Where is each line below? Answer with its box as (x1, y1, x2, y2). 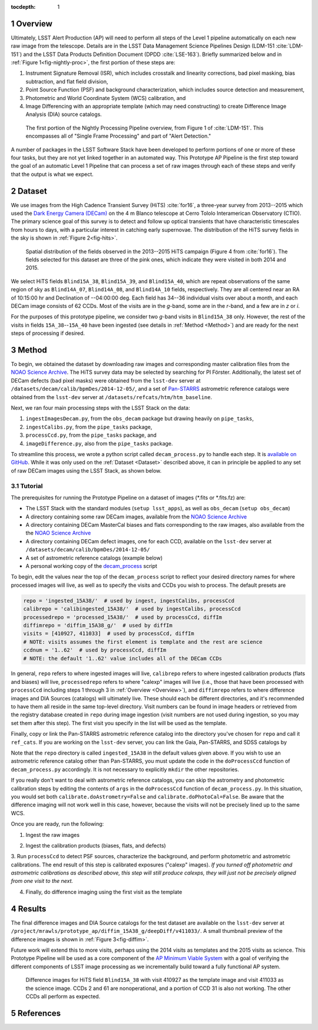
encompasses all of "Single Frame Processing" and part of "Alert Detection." (25, 132, 211, 139)
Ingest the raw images (25, 831, 79, 838)
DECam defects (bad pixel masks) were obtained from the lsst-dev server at (11, 377, 201, 384)
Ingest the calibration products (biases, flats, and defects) (25, 842, 166, 849)
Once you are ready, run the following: (11, 820, 104, 828)
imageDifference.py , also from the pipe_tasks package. (25, 440, 173, 447)
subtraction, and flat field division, (25, 78, 108, 85)
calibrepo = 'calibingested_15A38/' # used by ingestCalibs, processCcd (23, 606, 241, 612)
